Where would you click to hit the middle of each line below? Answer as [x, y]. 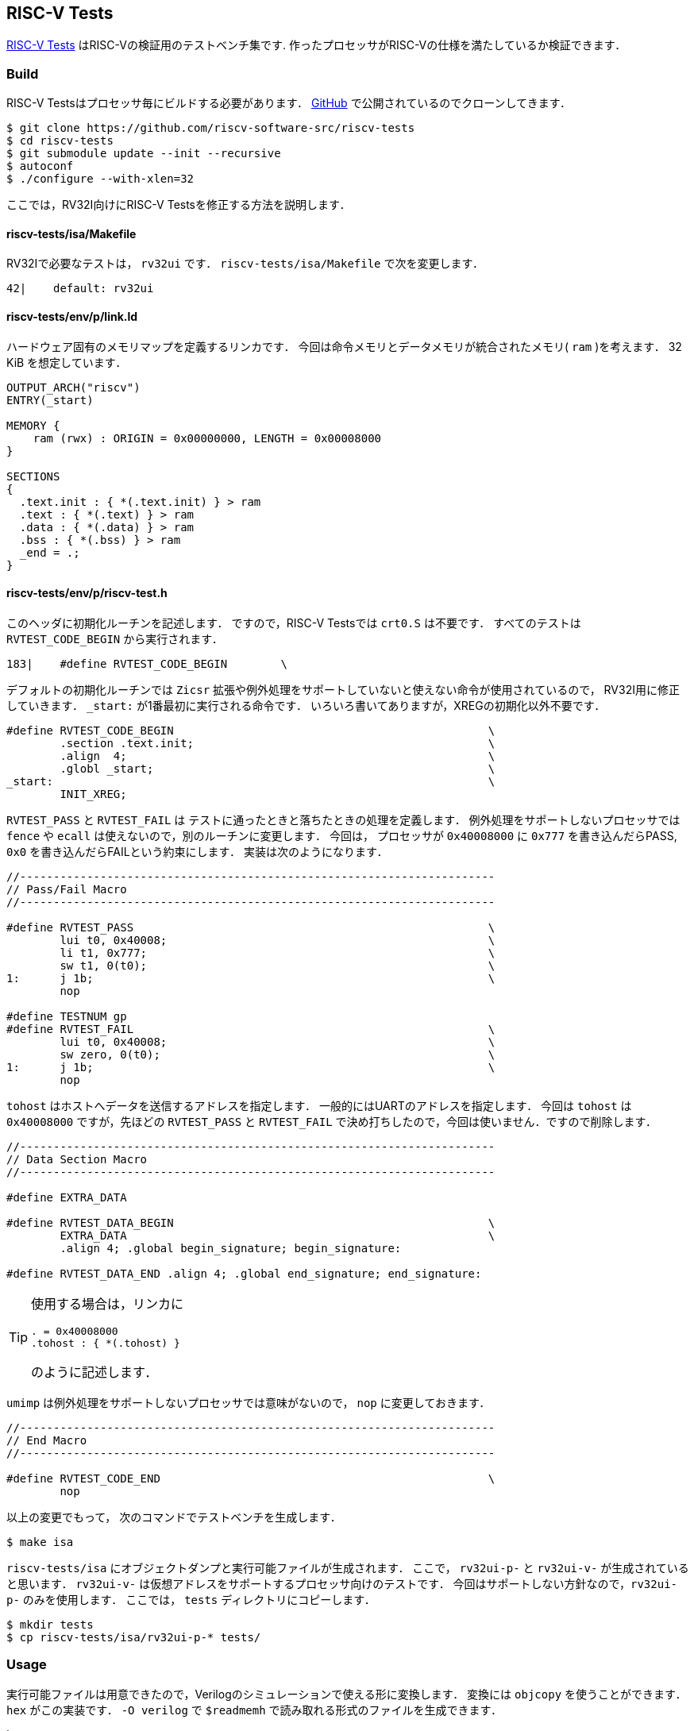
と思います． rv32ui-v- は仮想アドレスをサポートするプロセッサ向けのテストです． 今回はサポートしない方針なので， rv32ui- [342, 1583]
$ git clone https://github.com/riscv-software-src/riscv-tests [211, 128]
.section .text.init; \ [278, 743]
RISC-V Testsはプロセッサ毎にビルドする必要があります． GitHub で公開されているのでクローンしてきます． [289, 103]
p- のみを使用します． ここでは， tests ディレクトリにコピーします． [191, 1599]
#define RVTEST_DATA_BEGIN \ [251, 1222]
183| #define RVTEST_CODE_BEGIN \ [147, 663]
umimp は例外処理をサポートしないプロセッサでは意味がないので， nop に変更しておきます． [249, 1402]
